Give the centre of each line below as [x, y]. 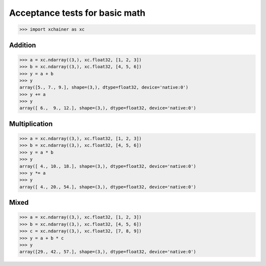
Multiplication [31, 124]
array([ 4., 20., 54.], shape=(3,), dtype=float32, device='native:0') [108, 187]
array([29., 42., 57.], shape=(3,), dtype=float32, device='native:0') [108, 252]
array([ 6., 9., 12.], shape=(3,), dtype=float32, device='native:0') [108, 108]
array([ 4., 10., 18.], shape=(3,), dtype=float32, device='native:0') [108, 166]
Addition [23, 45]
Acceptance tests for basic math [77, 13]
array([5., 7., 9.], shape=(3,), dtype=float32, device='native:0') [104, 87]
